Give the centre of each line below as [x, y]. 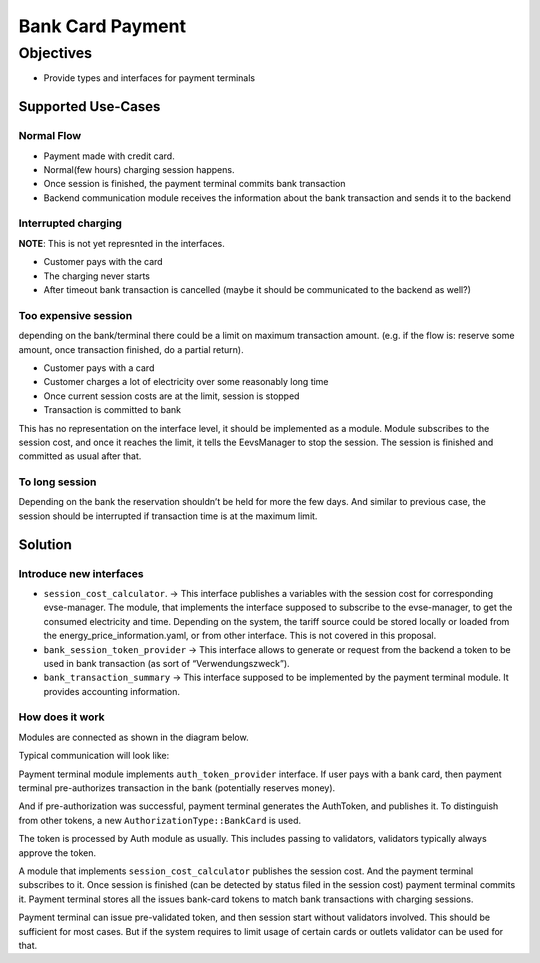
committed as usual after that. [80, 456]
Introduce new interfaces [81, 573]
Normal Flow [50, 136]
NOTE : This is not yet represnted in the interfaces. [121, 243]
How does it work [61, 717]
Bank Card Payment [102, 26]
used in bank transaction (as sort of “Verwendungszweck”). [166, 663]
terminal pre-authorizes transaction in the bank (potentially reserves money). [177, 788]
